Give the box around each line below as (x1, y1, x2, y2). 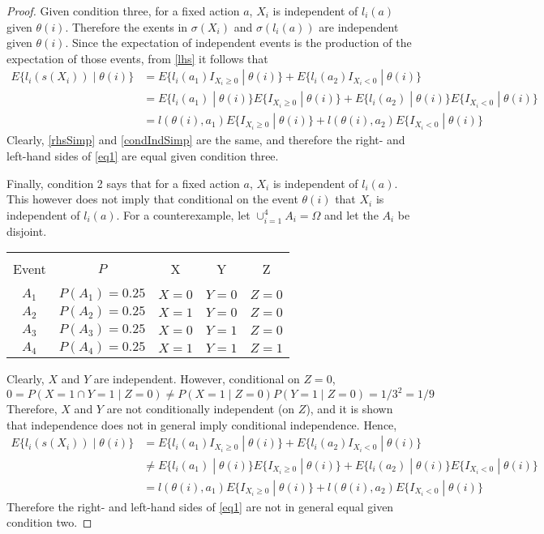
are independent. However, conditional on (93, 370, 300, 387)
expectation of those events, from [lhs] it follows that (6, 49, 268, 66)
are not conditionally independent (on (106, 400, 295, 417)
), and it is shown (306, 400, 393, 417)
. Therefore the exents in (65, 18, 188, 35)
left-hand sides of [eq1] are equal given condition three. (6, 147, 279, 164)
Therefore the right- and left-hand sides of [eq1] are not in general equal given (6, 498, 394, 515)
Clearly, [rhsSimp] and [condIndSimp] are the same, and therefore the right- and (6, 131, 405, 148)
